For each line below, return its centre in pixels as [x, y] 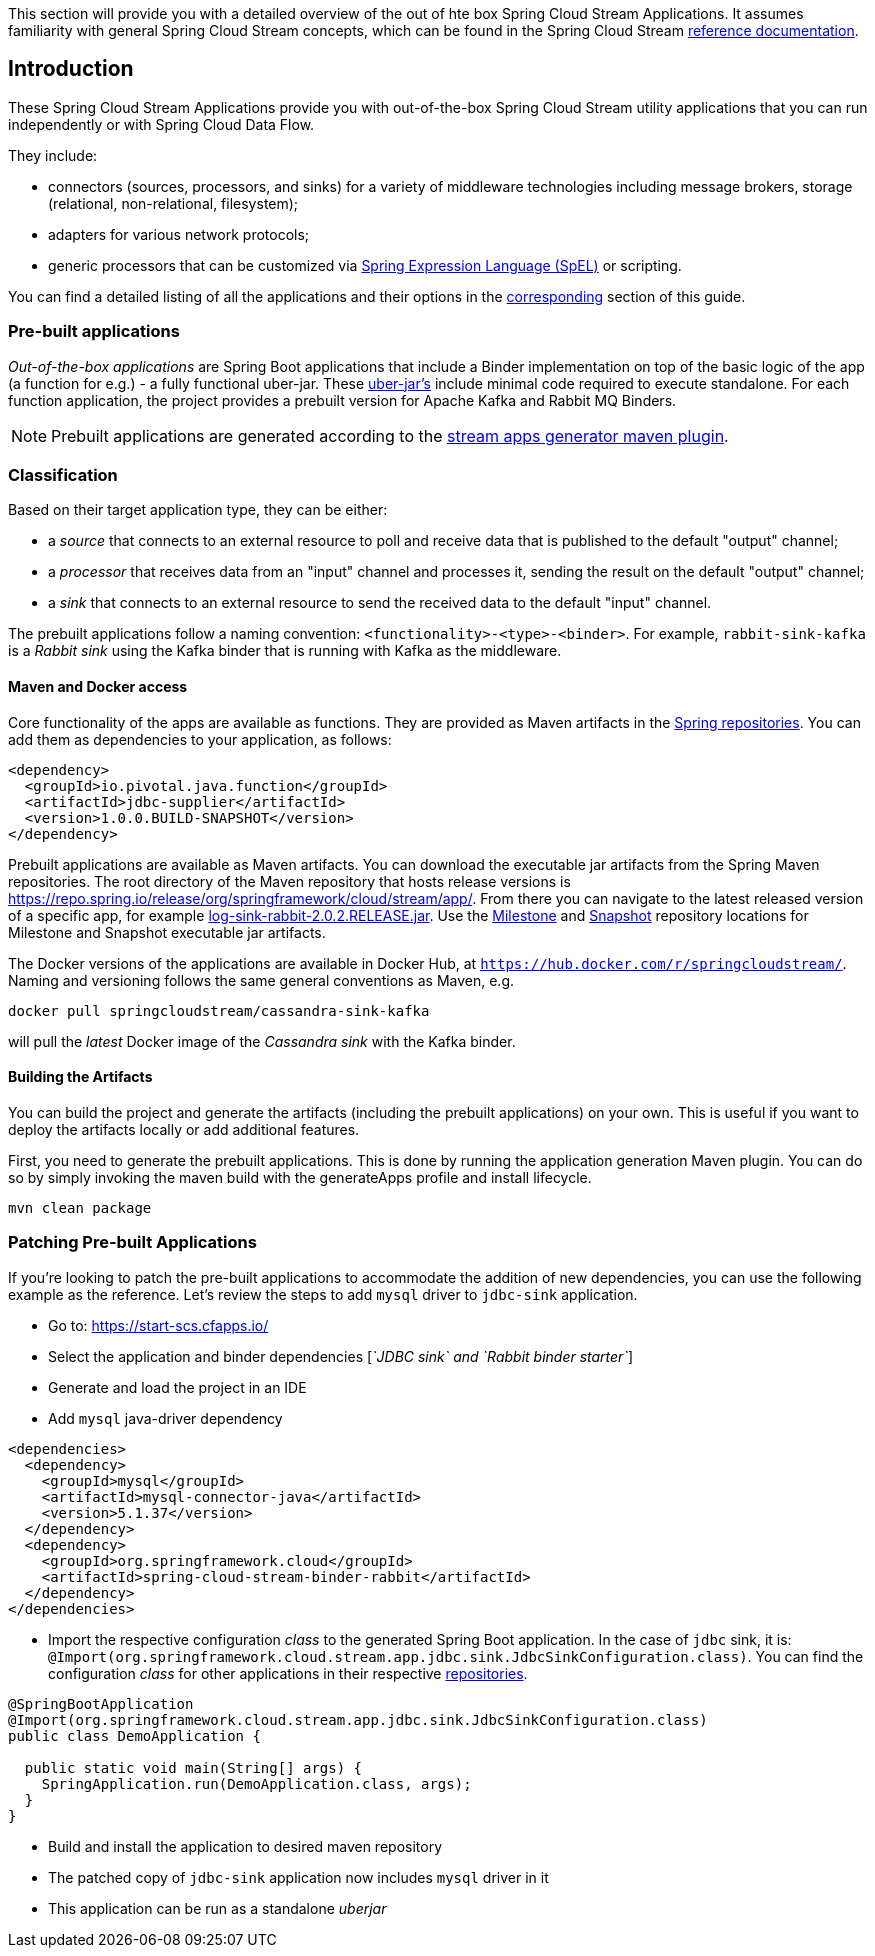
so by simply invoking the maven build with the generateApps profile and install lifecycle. [300, 1177]
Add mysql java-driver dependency [165, 1418]
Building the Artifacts [80, 1077]
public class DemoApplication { [134, 1735]
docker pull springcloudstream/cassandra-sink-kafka [219, 1010]
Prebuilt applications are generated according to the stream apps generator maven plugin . [390, 435]
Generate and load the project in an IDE [177, 1387]
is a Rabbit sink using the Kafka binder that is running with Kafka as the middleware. [285, 651]
